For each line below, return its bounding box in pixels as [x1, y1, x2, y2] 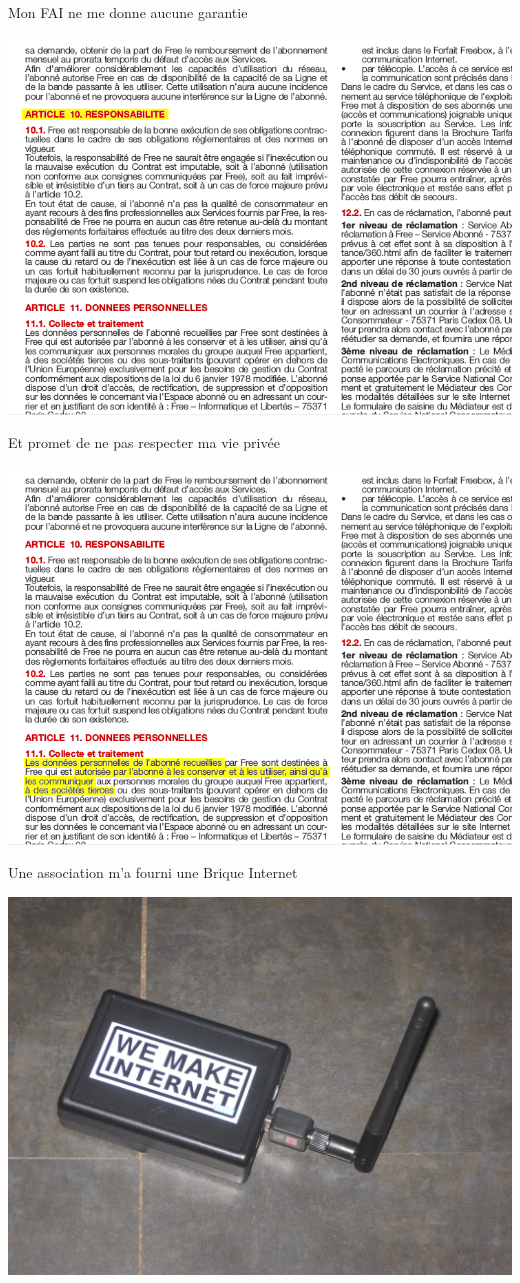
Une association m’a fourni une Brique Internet [8, 862, 298, 883]
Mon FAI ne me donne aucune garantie [8, 2, 248, 22]
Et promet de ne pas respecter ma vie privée [8, 432, 280, 453]
